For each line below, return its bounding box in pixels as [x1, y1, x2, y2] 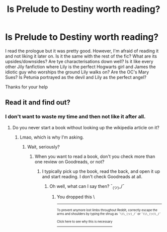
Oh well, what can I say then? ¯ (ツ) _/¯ [49, 183, 125, 190]
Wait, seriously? [27, 144, 60, 150]
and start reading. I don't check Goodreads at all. [42, 173, 143, 179]
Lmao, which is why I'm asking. [19, 134, 84, 140]
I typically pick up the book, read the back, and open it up [42, 168, 160, 174]
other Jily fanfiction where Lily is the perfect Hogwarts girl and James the [5, 64, 156, 70]
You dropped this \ [57, 194, 95, 200]
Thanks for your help [5, 83, 48, 90]
